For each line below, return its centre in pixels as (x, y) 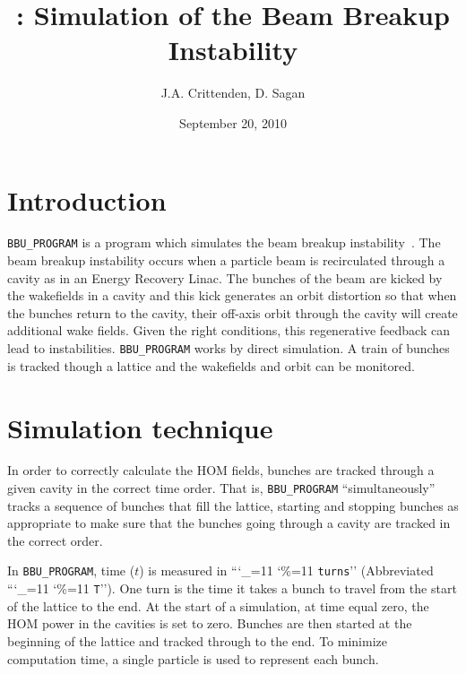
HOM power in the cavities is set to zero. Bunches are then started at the (210, 623)
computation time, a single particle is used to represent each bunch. (193, 658)
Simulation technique (140, 427)
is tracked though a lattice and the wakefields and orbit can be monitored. (211, 365)
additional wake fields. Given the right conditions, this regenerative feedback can (229, 330)
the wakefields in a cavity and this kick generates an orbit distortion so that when (232, 295)
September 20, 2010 (233, 122)
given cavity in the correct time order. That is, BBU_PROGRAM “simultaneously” (221, 488)
